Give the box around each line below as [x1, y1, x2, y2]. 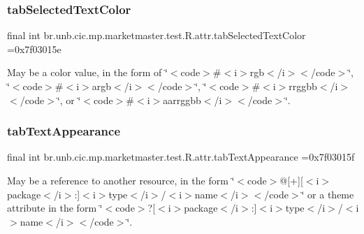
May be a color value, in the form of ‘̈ [7, 65, 168, 80]
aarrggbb [163, 92, 201, 107]
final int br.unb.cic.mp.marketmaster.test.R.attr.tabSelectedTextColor [7, 28, 306, 43]
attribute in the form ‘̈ [7, 200, 103, 215]
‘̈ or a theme [301, 187, 354, 201]
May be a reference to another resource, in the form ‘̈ [7, 173, 235, 187]
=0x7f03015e [7, 41, 61, 56]
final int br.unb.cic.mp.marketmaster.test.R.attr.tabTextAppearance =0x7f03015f [7, 149, 355, 164]
